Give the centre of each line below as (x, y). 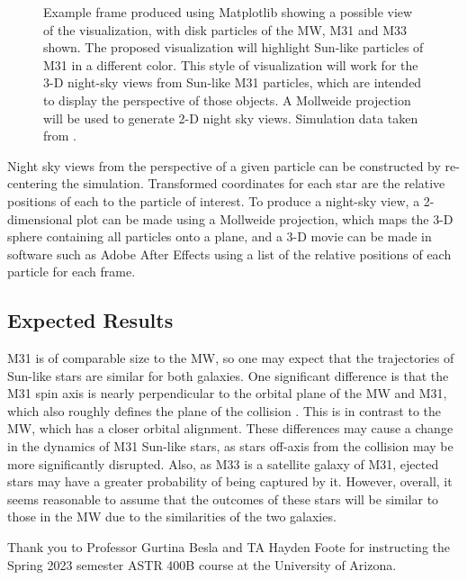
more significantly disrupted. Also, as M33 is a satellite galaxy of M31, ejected (223, 463)
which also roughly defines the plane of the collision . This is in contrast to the (224, 410)
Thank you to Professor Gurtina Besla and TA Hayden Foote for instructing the (229, 547)
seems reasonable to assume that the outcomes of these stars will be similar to (223, 498)
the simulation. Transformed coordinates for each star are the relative (253, 183)
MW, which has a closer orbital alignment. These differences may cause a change (230, 428)
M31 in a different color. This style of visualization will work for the (231, 64)
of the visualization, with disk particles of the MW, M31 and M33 (225, 29)
